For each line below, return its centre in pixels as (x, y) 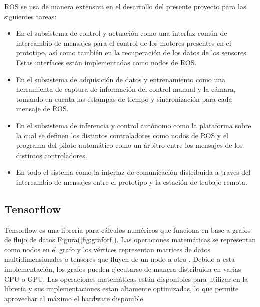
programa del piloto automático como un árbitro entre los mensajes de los (129, 145)
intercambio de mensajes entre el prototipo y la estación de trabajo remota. (132, 181)
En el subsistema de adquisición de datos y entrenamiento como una (121, 79)
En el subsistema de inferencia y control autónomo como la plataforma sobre (134, 125)
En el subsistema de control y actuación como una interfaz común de (121, 33)
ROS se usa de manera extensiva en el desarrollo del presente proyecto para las (125, 6)
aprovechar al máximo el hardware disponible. (75, 298)
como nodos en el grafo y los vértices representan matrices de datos (107, 249)
